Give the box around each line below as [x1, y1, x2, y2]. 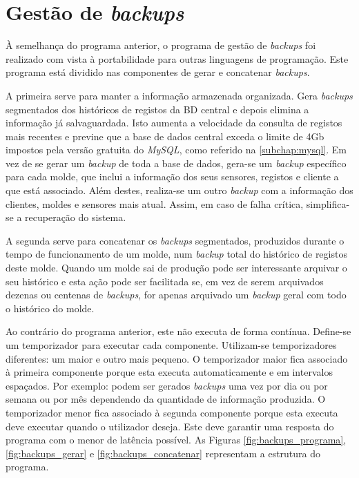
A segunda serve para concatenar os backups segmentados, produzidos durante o [6, 233, 345, 247]
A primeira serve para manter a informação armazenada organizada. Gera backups [6, 88, 353, 102]
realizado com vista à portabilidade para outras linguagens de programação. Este [6, 51, 349, 66]
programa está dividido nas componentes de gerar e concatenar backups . [6, 65, 310, 79]
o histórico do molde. [6, 300, 95, 315]
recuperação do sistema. [25, 210, 126, 224]
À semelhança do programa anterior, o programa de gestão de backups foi [6, 38, 316, 52]
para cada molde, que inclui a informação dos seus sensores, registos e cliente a [6, 169, 339, 184]
